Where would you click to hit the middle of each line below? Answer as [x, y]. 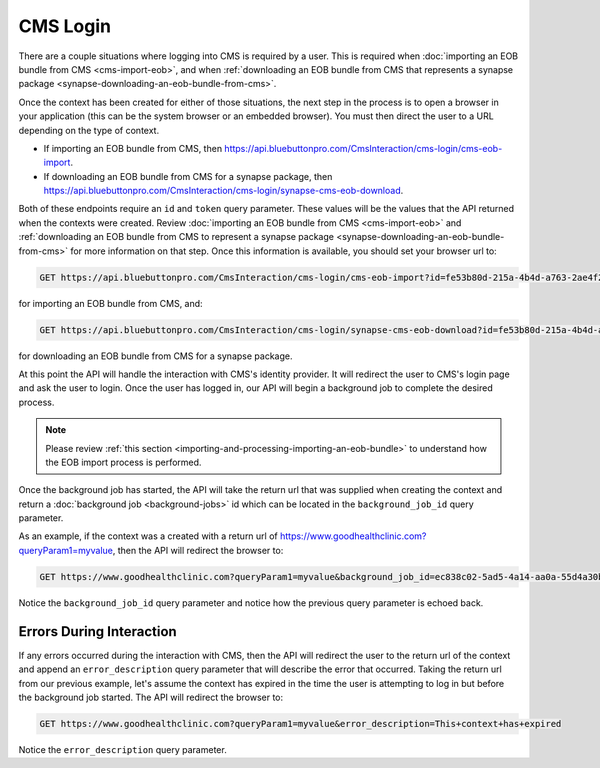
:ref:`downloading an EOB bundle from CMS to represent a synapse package [176, 237]
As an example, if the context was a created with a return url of [148, 536]
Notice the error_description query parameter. [122, 749]
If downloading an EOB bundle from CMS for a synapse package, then [188, 176]
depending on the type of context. [89, 130]
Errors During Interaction [97, 631]
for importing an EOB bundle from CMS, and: [111, 303]
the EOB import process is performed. [123, 462]
